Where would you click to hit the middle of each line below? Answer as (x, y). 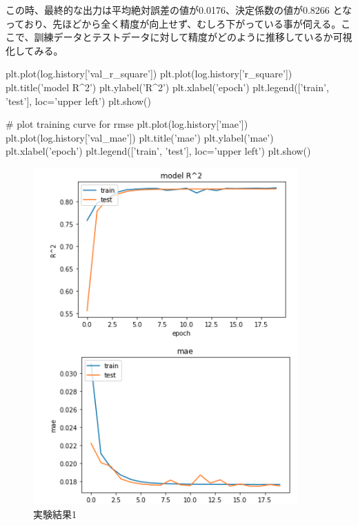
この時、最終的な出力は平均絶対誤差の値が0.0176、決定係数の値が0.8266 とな (179, 10)
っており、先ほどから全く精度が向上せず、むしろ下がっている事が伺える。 (173, 23)
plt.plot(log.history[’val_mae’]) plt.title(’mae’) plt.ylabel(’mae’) (140, 137)
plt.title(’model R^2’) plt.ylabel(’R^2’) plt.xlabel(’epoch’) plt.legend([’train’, (167, 87)
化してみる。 (34, 50)
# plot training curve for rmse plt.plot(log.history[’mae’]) (127, 124)
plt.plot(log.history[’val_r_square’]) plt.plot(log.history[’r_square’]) (149, 74)
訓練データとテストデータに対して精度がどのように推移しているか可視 (193, 37)
